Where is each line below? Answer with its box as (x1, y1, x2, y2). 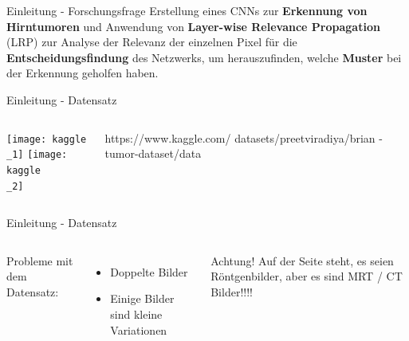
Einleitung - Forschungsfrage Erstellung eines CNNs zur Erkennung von (6, 2, 368, 18)
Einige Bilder (110, 290, 175, 307)
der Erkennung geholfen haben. (6, 65, 159, 81)
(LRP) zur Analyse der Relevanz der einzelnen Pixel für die (6, 33, 297, 50)
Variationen (110, 321, 167, 338)
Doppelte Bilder (110, 263, 188, 280)
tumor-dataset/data (104, 145, 202, 162)
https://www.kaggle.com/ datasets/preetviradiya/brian (104, 129, 376, 146)
